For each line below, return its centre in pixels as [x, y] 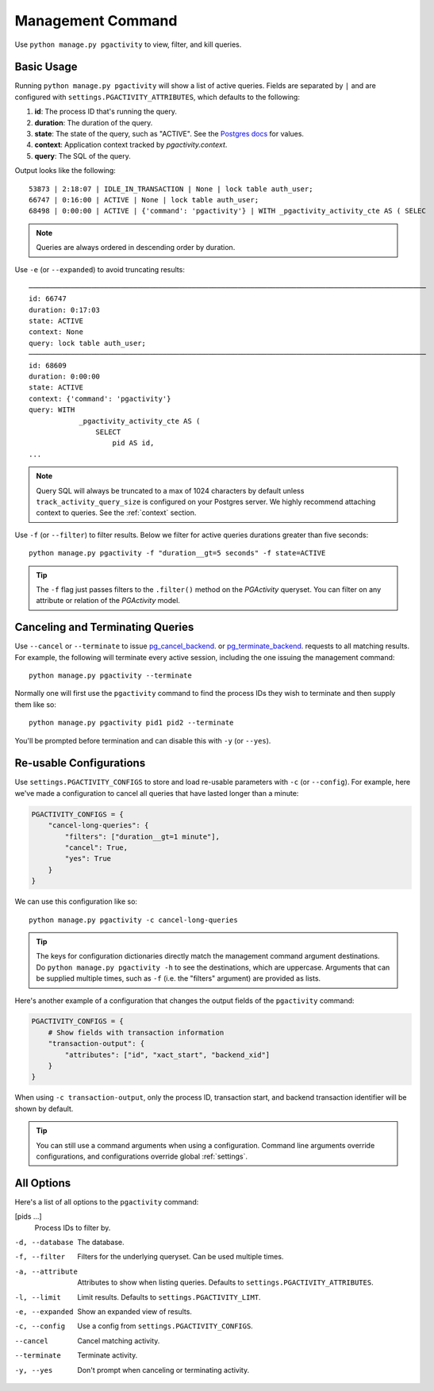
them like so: [36, 704]
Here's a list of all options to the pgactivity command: [107, 1201]
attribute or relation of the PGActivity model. [108, 601]
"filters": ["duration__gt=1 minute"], [142, 836]
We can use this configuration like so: [76, 901]
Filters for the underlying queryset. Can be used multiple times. [181, 1257]
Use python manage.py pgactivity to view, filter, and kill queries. [128, 44]
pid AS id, [133, 443]
